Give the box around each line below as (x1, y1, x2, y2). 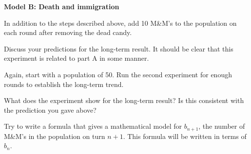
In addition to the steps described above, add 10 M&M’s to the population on (4, 17, 237, 28)
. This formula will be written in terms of (123, 131, 247, 141)
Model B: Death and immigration (4, 1, 119, 11)
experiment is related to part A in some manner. (4, 53, 149, 63)
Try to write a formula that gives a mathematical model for (4, 121, 182, 131)
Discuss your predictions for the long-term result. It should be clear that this (4, 43, 233, 53)
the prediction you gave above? (4, 104, 97, 115)
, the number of (198, 121, 245, 131)
